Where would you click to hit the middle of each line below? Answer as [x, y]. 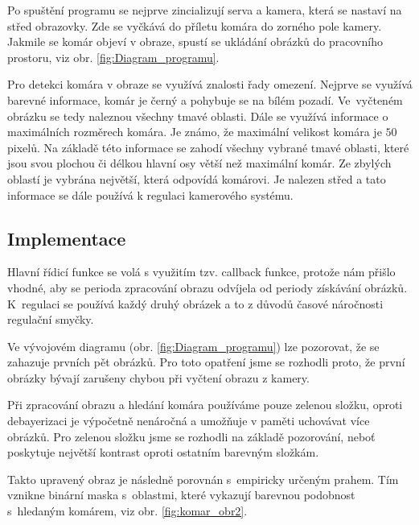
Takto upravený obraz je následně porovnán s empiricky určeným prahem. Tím [203, 479]
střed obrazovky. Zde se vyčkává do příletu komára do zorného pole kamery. [195, 25]
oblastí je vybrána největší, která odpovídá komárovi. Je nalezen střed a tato [197, 178]
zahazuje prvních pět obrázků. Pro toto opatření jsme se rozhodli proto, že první [206, 362]
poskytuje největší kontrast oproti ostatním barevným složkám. [163, 452]
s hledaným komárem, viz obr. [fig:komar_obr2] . [127, 511]
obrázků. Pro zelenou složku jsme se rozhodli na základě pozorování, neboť [191, 436]
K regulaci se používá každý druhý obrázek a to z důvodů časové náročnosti [195, 303]
